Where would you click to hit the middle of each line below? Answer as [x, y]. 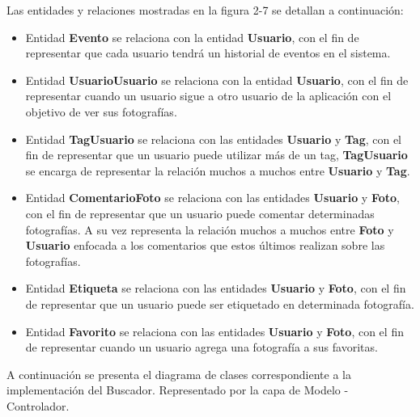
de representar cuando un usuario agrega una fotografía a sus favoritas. [202, 347]
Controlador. [38, 405]
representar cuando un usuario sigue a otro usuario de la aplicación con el [208, 96]
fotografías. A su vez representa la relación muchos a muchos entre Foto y [210, 229]
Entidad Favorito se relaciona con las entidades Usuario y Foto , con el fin [214, 331]
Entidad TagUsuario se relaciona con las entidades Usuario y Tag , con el [214, 139]
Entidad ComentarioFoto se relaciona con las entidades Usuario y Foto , [212, 198]
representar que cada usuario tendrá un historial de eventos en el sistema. [208, 53]
